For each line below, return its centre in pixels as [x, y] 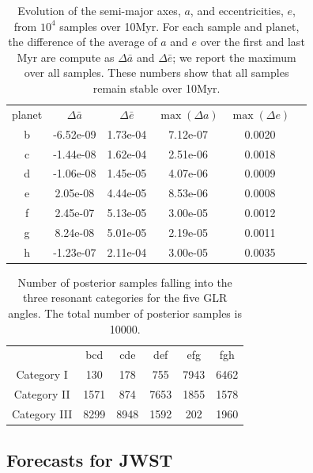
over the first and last [253, 42]
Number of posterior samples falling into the [125, 282]
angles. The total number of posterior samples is [125, 313]
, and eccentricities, [237, 10]
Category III [42, 413]
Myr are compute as [66, 57]
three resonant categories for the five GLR [125, 298]
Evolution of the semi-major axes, [99, 10]
